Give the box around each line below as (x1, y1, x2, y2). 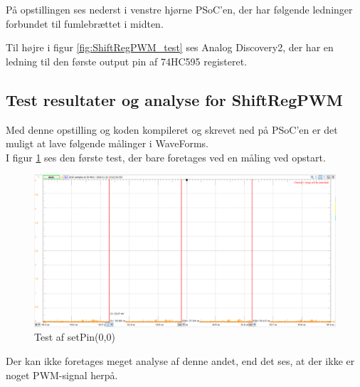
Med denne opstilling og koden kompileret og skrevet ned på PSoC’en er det (6, 122, 338, 137)
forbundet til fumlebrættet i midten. (6, 16, 164, 31)
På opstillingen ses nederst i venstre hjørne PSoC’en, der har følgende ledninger (6, 2, 353, 16)
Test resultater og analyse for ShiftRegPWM (6, 88, 343, 110)
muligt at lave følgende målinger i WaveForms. (6, 136, 209, 151)
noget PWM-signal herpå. (6, 367, 118, 382)
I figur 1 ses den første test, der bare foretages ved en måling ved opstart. (6, 149, 326, 164)
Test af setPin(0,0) (34, 329, 115, 344)
